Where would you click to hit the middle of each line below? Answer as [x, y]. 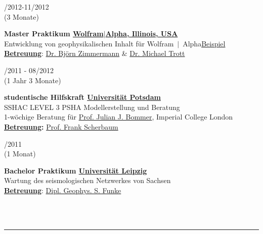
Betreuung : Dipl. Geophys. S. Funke [63, 190]
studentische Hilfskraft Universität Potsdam [82, 97]
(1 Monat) [20, 154]
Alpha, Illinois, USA [142, 34]
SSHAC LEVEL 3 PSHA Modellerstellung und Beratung [92, 107]
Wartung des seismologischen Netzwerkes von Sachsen [87, 180]
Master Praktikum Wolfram [54, 34]
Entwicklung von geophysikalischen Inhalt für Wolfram [89, 43]
